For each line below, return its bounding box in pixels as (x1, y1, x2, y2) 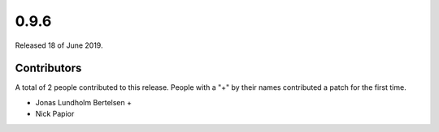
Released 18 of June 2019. (15, 40, 103, 50)
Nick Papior (35, 109, 75, 119)
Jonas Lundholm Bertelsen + (35, 97, 132, 107)
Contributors (15, 62, 82, 75)
